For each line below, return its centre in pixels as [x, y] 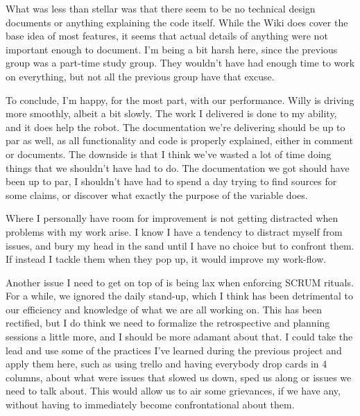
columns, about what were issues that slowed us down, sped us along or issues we [179, 377]
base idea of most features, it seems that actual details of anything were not [167, 36]
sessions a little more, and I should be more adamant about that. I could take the [179, 337]
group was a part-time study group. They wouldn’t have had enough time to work [180, 63]
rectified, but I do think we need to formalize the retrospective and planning [168, 323]
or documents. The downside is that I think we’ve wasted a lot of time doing [169, 154]
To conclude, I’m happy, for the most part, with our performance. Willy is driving [180, 99]
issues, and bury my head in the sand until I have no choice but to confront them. [180, 245]
